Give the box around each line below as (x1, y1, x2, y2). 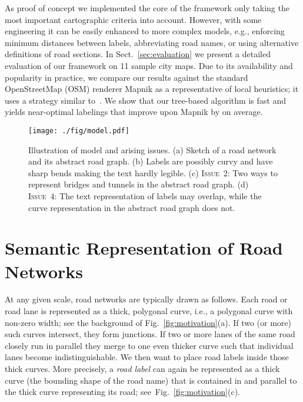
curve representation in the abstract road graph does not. (28, 201, 235, 213)
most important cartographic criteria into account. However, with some (5, 13, 262, 25)
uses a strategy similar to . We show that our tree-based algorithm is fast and (5, 94, 286, 106)
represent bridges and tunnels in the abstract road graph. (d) (28, 178, 249, 190)
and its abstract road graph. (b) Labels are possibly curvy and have (28, 155, 273, 167)
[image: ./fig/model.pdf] (28, 126, 129, 135)
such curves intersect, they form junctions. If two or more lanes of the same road (5, 328, 295, 340)
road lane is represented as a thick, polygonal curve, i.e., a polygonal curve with (5, 305, 293, 317)
